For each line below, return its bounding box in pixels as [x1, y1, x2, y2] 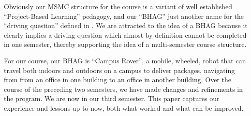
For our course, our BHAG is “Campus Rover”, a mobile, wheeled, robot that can [4, 55, 246, 65]
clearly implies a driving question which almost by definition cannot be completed [4, 29, 247, 40]
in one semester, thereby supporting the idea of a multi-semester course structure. [4, 39, 247, 49]
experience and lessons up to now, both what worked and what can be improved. [4, 102, 244, 113]
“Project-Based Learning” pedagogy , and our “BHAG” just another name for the [4, 11, 244, 21]
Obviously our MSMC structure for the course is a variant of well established [4, 1, 233, 11]
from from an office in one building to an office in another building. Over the [4, 74, 231, 85]
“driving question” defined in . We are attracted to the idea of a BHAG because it [4, 20, 248, 30]
